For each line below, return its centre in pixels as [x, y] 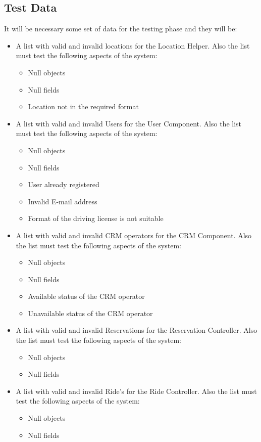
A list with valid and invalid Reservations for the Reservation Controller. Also [137, 330]
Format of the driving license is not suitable [96, 218]
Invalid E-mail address [63, 201]
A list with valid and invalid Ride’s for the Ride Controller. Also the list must [136, 391]
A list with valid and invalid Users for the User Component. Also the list [129, 123]
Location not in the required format [83, 106]
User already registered [64, 184]
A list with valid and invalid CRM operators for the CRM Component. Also [134, 235]
